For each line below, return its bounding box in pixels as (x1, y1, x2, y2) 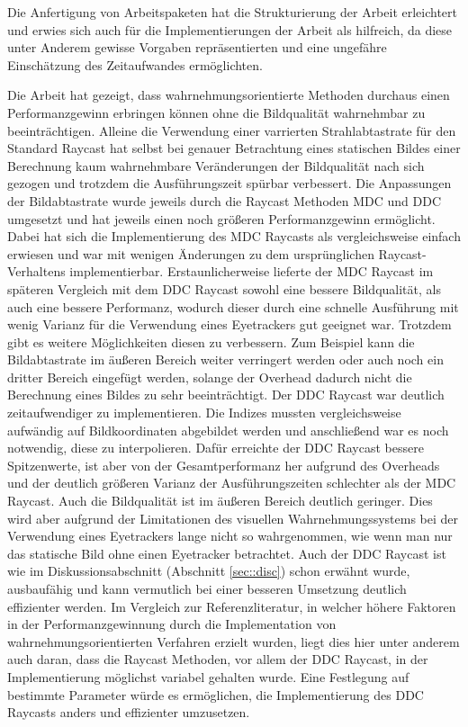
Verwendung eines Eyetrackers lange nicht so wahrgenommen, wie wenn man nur (7, 526, 453, 545)
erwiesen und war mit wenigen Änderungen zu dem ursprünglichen (7, 244, 374, 263)
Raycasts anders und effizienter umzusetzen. (7, 703, 250, 722)
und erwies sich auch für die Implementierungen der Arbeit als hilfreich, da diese (7, 20, 453, 39)
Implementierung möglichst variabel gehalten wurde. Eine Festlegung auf (7, 667, 409, 686)
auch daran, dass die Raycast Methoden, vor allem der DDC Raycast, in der (7, 650, 428, 669)
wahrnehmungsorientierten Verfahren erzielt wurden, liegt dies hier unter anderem (7, 632, 460, 651)
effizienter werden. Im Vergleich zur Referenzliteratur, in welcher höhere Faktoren (7, 597, 456, 615)
